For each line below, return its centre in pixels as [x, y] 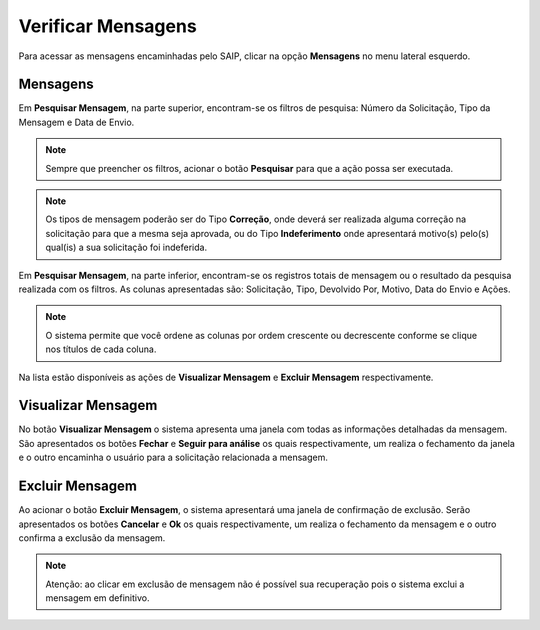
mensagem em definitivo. [97, 598]
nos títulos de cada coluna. [101, 349]
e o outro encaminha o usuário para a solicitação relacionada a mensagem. [173, 457]
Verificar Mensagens [107, 26]
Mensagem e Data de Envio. [76, 122]
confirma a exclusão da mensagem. [92, 537]
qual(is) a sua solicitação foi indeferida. [126, 247]
